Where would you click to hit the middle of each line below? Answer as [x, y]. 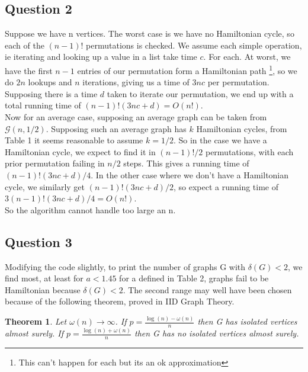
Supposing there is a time [51, 93]
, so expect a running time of [226, 186]
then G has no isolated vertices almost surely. [216, 333]
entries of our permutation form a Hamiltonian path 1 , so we [187, 69]
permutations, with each [249, 151]
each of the [25, 45]
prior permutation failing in [55, 163]
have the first [29, 70]
